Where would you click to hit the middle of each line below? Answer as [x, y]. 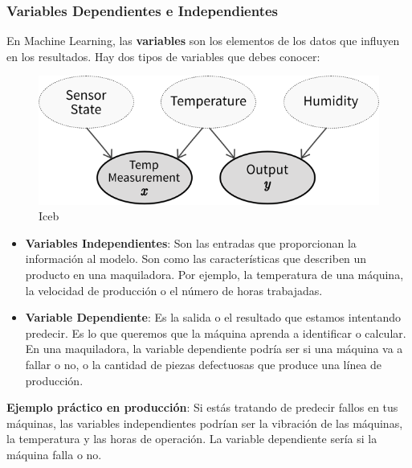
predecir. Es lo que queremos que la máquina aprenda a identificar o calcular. [216, 333]
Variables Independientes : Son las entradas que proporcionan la [191, 242]
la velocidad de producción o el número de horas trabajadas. [174, 290]
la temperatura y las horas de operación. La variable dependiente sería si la [192, 439]
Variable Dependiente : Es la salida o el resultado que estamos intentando [213, 317]
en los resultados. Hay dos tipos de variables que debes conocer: [163, 56]
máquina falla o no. [54, 454]
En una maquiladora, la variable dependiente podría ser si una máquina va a [214, 349]
